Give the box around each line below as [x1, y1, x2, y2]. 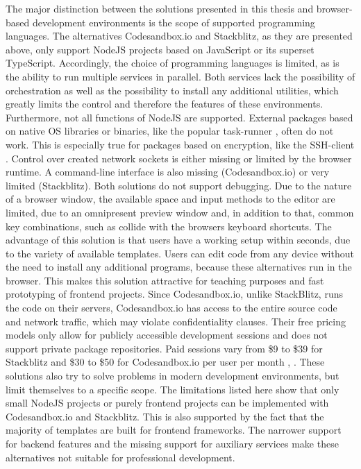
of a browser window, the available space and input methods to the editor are [6, 191, 335, 206]
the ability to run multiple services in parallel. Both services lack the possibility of [6, 69, 355, 83]
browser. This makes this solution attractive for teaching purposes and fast [6, 273, 324, 287]
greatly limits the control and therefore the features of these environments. [6, 96, 324, 111]
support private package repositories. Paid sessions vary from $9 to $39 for [6, 341, 323, 355]
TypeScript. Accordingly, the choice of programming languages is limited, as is [6, 56, 339, 70]
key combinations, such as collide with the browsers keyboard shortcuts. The [6, 219, 332, 233]
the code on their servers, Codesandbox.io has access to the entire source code [6, 300, 337, 315]
